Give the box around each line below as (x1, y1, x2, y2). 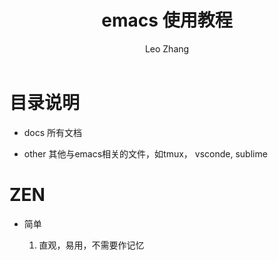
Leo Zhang (144, 42, 190, 55)
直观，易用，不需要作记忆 (38, 239, 145, 251)
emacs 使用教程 (101, 9, 233, 32)
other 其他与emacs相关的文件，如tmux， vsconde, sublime (23, 147, 268, 160)
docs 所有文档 (23, 126, 83, 138)
